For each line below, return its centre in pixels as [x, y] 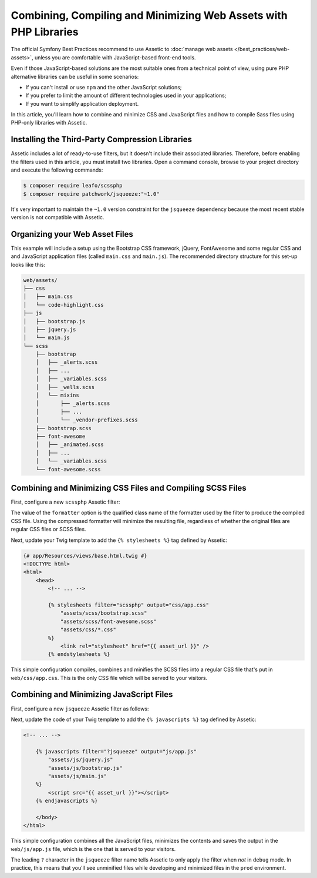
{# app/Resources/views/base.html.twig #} [85, 556]
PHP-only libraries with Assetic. [49, 123]
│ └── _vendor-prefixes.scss [87, 420]
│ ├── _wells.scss [65, 387]
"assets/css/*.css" [88, 630]
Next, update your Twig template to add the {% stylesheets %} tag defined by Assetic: [119, 540]
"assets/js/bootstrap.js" [85, 768]
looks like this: [28, 264]
